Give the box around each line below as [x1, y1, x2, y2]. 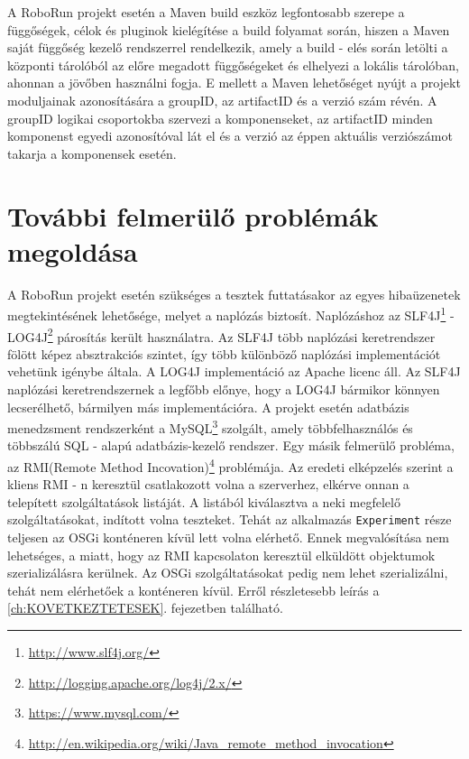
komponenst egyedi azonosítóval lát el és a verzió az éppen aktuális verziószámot [7, 126, 453, 145]
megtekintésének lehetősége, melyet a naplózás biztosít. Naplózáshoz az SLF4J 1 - [7, 303, 455, 324]
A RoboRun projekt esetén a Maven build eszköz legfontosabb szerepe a [7, 3, 405, 21]
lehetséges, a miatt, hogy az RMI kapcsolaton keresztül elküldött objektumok [7, 545, 436, 564]
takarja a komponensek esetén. [7, 143, 177, 162]
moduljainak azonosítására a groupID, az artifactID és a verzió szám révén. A [7, 90, 437, 109]
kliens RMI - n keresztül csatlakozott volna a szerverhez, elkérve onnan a [7, 475, 409, 494]
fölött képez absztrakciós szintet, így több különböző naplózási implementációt [7, 344, 441, 363]
